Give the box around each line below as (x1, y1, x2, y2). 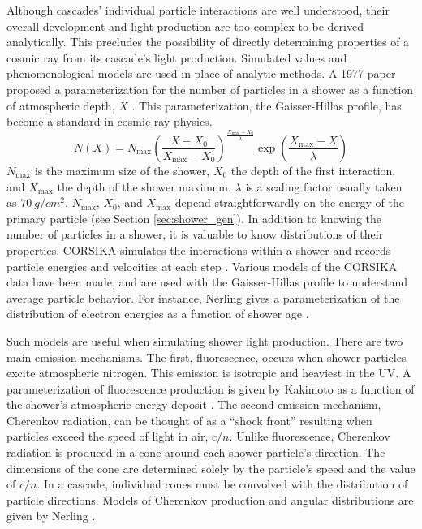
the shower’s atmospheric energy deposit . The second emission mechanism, (6, 396, 381, 413)
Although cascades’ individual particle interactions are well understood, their (6, 2, 390, 18)
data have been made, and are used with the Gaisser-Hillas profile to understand (6, 273, 408, 290)
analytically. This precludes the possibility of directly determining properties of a (6, 33, 410, 50)
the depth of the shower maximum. (57, 178, 231, 195)
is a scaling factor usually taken (245, 178, 403, 195)
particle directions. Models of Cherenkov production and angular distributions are (6, 491, 414, 508)
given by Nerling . (6, 507, 96, 524)
